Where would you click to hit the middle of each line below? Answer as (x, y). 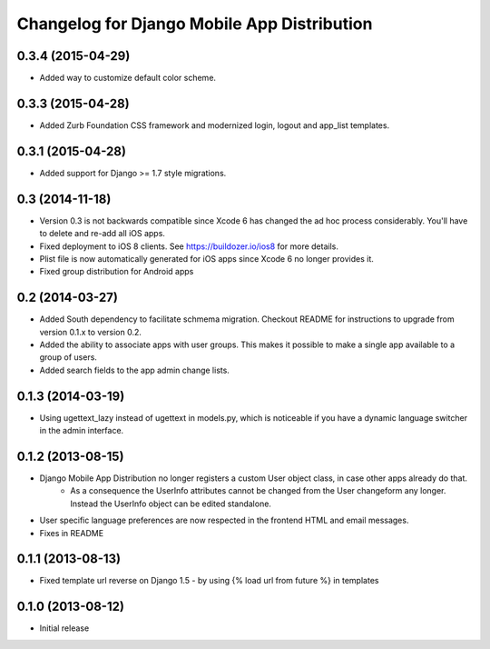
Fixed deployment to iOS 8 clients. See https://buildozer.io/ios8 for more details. (189, 246)
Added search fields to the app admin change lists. (135, 370)
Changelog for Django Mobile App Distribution (195, 24)
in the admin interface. (82, 431)
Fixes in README (72, 533)
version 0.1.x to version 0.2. (91, 332)
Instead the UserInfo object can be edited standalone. (171, 504)
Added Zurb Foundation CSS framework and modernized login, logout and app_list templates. (215, 125)
